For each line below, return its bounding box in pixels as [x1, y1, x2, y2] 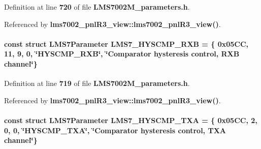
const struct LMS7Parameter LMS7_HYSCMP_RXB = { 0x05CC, [4, 38, 249, 49]
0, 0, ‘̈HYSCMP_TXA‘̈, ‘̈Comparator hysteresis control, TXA [4, 125, 226, 135]
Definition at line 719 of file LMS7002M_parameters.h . [4, 78, 190, 88]
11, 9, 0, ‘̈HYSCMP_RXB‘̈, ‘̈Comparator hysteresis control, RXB [4, 48, 240, 59]
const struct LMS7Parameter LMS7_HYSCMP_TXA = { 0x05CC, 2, [4, 114, 257, 125]
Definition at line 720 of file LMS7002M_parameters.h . [4, 2, 190, 12]
